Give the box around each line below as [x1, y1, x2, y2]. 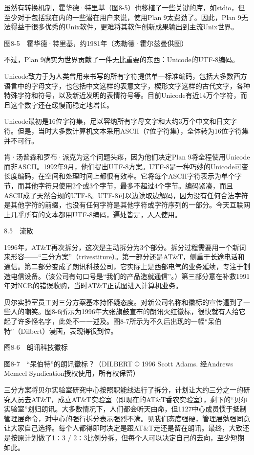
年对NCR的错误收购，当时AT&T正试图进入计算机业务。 [4, 280, 183, 291]
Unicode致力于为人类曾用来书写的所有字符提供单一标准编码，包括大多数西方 [4, 70, 247, 81]
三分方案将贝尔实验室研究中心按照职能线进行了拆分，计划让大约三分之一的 [4, 385, 243, 394]
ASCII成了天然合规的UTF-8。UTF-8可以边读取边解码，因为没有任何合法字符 [4, 190, 248, 200]
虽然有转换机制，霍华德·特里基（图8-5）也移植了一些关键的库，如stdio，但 [4, 2, 245, 12]
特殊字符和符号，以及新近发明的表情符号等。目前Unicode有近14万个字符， [4, 90, 240, 100]
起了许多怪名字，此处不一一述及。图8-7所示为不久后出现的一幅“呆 [4, 316, 215, 326]
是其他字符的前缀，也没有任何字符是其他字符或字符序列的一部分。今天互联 [4, 200, 243, 210]
